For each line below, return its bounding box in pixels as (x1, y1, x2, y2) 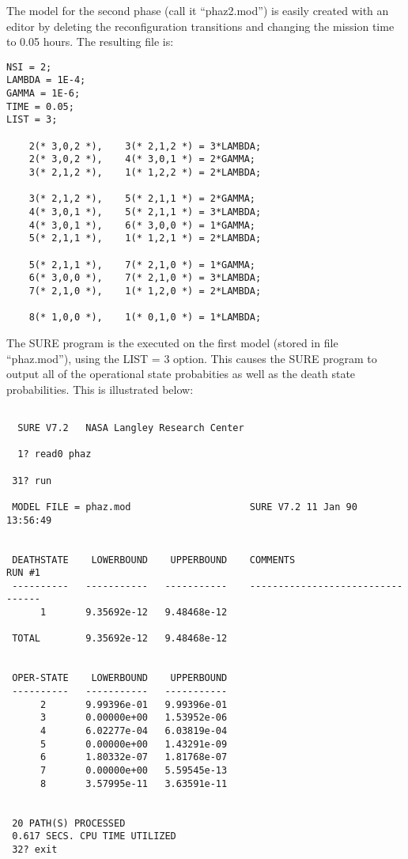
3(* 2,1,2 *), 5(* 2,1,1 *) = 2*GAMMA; (28, 193, 255, 205)
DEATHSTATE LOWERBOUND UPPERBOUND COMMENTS (12, 554, 296, 566)
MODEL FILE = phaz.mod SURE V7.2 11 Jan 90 (12, 501, 357, 513)
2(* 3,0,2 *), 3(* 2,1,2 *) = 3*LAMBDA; (28, 140, 262, 152)
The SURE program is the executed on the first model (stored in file (6, 334, 338, 350)
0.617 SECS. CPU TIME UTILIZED (12, 831, 176, 842)
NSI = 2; (6, 61, 52, 73)
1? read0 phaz (17, 448, 92, 460)
